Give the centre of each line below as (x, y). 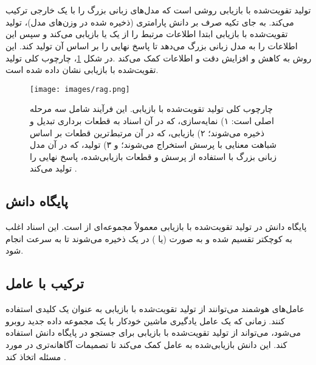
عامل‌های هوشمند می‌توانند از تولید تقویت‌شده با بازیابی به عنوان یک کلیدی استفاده (155, 309)
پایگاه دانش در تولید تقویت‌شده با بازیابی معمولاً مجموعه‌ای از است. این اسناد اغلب (156, 227)
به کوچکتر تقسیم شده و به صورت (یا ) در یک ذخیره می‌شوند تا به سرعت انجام (149, 238)
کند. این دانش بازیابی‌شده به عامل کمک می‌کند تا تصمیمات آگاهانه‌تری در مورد (146, 344)
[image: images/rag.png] (80, 89)
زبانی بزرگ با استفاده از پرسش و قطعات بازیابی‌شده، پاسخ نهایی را (153, 156)
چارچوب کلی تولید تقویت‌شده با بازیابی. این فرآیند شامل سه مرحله (151, 109)
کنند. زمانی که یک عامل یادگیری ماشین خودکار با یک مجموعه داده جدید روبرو (145, 320)
